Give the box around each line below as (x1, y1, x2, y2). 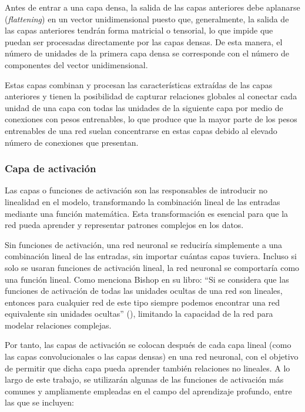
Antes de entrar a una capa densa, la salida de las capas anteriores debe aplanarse (5, 1, 300, 13)
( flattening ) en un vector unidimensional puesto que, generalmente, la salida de (5, 12, 289, 25)
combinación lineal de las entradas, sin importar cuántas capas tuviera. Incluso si (5, 250, 297, 262)
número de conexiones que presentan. (5, 136, 139, 148)
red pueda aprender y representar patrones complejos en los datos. (5, 219, 244, 231)
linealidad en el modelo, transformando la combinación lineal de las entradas (5, 195, 280, 207)
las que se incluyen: (5, 396, 74, 408)
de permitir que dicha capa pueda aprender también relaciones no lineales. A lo (5, 361, 290, 374)
